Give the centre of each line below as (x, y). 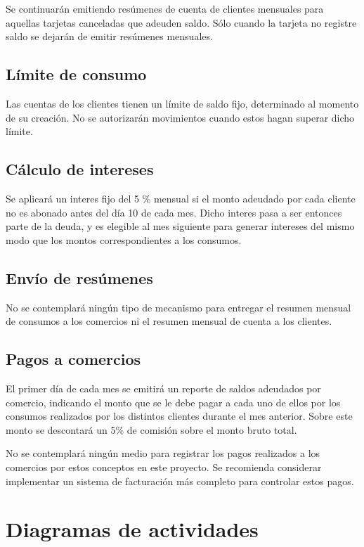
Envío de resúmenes (79, 277)
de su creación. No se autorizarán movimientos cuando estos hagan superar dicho (180, 117)
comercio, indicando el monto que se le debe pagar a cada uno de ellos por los (173, 402)
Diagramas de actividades (132, 529)
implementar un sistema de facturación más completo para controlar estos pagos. (180, 481)
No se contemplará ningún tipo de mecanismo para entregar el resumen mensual (178, 307)
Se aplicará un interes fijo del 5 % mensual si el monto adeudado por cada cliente (181, 198)
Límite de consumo (76, 74)
